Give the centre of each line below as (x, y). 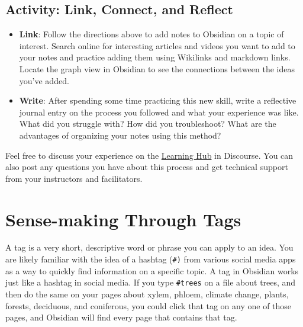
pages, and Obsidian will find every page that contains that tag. (121, 317)
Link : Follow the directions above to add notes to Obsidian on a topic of (151, 34)
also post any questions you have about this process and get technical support (147, 167)
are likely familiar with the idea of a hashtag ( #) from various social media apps (151, 259)
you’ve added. (44, 80)
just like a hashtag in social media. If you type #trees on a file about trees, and (151, 282)
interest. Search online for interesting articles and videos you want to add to (157, 45)
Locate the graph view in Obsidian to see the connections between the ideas (157, 68)
